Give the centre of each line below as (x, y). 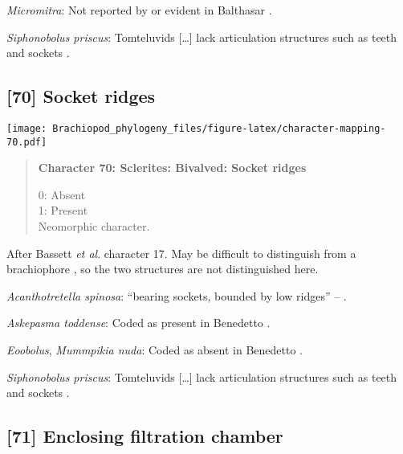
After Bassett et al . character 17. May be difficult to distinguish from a (181, 253)
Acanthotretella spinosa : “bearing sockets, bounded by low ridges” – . (177, 295)
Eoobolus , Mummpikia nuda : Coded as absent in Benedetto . (155, 350)
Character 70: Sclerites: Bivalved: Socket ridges (172, 168)
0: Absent (62, 194)
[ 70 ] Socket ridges (81, 96)
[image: (27, 128)
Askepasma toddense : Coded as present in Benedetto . (138, 323)
